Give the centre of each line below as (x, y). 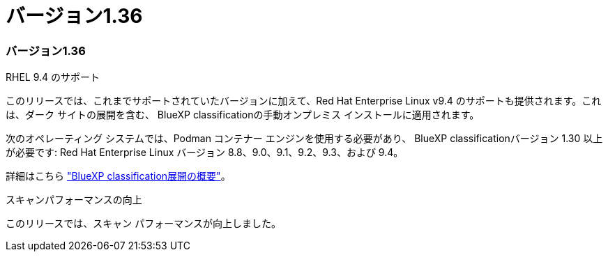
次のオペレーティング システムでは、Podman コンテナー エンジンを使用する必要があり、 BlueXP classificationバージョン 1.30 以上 (304, 139)
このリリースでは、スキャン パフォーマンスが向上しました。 (143, 224)
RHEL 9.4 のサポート (53, 77)
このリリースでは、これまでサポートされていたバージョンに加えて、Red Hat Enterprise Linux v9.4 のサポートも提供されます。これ (304, 101)
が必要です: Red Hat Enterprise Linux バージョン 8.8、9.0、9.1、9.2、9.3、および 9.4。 (205, 153)
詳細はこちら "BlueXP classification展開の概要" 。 (118, 176)
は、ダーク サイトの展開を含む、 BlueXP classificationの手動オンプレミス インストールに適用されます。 (243, 115)
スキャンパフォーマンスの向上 (74, 200)
